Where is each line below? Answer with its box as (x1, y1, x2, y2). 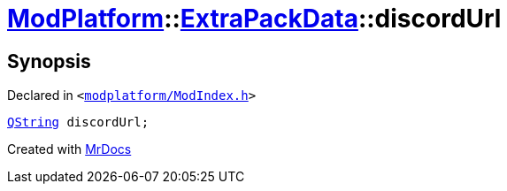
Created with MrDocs (7, 141, 132, 157)
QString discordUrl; (7, 115, 150, 130)
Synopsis (7, 50, 91, 73)
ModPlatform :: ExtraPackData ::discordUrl (7, 4, 502, 34)
